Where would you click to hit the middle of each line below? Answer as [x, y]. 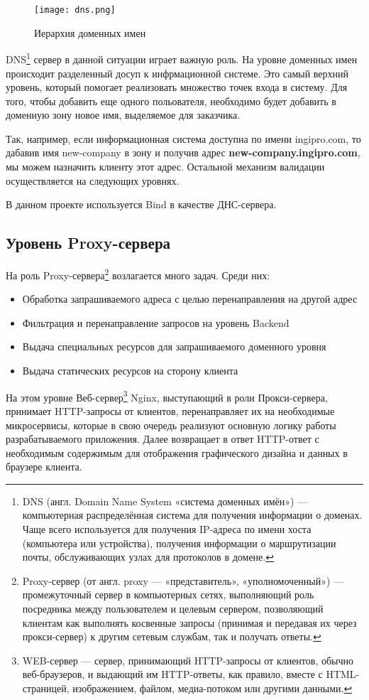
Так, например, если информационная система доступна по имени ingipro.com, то [183, 138]
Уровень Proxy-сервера [88, 243]
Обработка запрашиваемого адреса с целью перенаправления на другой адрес [190, 299]
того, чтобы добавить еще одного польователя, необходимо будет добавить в [171, 101]
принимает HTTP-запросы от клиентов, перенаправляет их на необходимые [170, 410]
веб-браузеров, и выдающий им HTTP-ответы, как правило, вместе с [172, 674]
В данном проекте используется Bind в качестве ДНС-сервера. [141, 204]
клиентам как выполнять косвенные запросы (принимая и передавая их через [189, 622]
